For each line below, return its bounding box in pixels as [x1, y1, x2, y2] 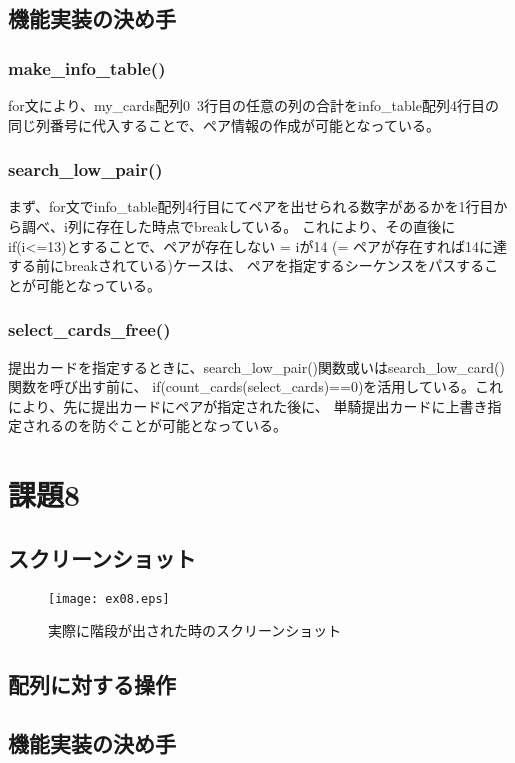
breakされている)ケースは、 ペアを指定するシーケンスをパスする [63, 255, 485, 276]
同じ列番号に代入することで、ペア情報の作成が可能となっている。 [8, 114, 440, 135]
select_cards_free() [8, 317, 171, 342]
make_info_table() [8, 55, 166, 80]
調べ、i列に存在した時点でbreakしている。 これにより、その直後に [21, 216, 456, 236]
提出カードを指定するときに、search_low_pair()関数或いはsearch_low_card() [8, 356, 505, 377]
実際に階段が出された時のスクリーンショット [48, 620, 342, 641]
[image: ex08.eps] [48, 591, 170, 606]
